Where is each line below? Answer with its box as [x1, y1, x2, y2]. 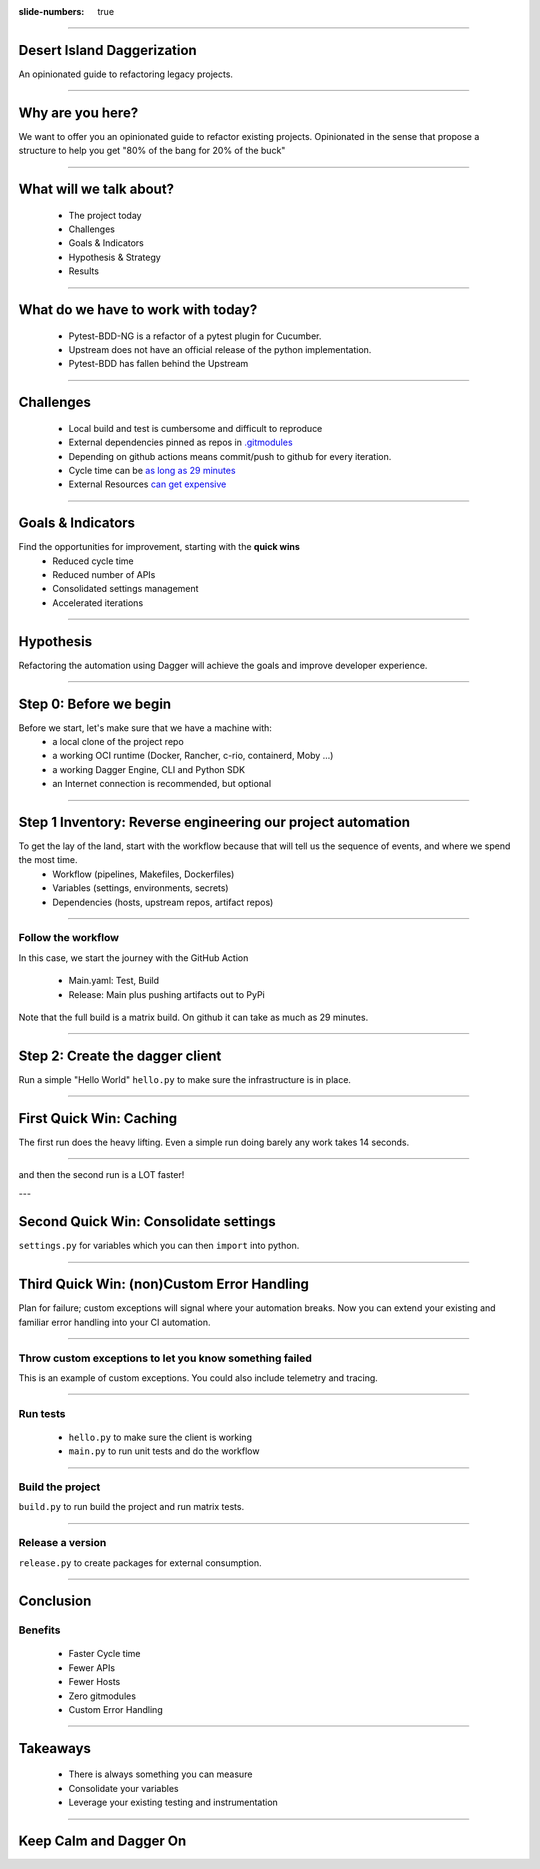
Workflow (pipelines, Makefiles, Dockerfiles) [52, 868, 235, 880]
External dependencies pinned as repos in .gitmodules [68, 436, 294, 449]
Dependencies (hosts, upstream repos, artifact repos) [52, 896, 274, 908]
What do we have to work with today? [18, 301, 258, 318]
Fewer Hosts [68, 1676, 121, 1688]
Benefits [18, 1623, 61, 1637]
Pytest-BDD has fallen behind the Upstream [68, 358, 249, 370]
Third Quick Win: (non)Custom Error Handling [18, 1276, 310, 1293]
